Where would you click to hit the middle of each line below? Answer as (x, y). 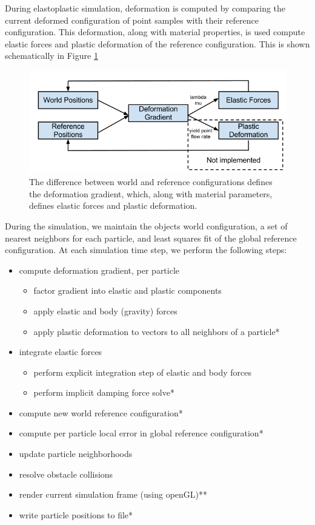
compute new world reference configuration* (101, 412)
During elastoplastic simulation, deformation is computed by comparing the (145, 8)
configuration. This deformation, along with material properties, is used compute (155, 32)
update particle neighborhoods (76, 454)
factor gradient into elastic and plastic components (128, 290)
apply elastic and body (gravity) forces (105, 310)
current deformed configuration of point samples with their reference (132, 20)
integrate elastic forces (61, 352)
